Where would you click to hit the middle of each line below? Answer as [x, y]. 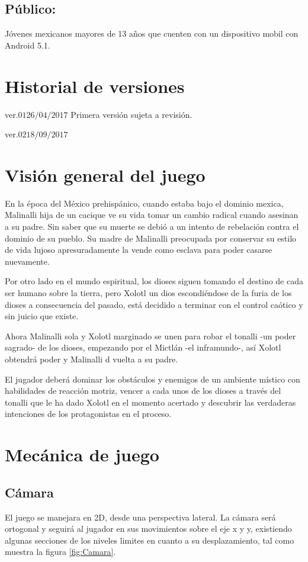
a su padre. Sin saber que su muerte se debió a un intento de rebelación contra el [152, 227]
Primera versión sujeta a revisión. [131, 114]
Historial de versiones [95, 86]
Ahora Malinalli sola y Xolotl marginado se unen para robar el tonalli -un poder [150, 335]
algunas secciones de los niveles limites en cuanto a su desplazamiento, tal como [150, 540]
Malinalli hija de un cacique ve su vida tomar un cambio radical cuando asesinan [152, 215]
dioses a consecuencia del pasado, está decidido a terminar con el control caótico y [154, 304]
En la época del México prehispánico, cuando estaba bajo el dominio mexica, [144, 203]
